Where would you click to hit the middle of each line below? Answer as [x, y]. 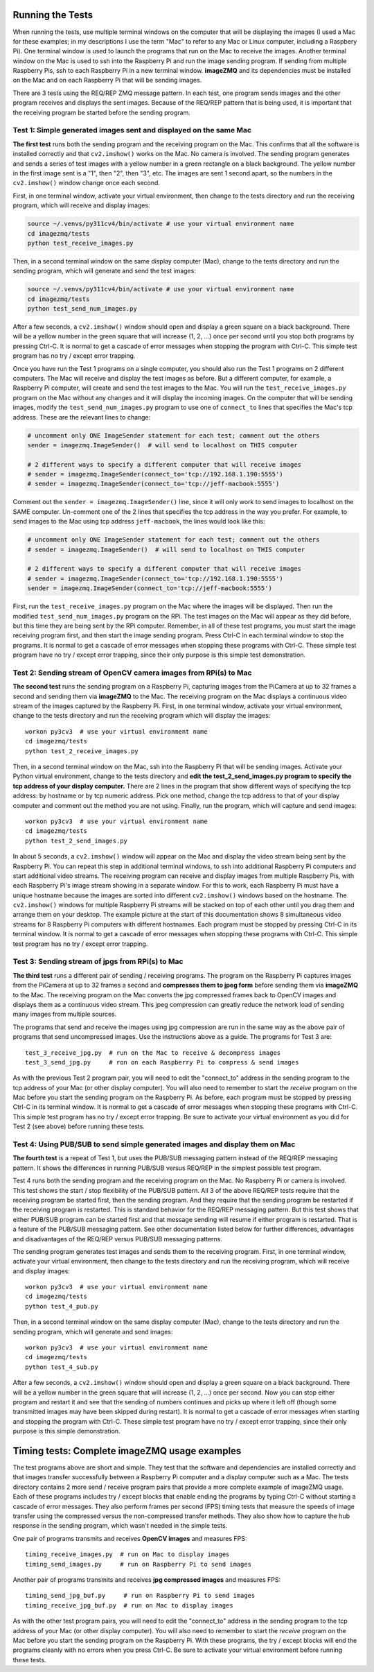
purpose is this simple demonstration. [66, 1431]
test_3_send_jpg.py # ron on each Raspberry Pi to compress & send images [162, 1062]
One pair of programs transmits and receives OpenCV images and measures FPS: [130, 1538]
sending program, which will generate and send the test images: [105, 271]
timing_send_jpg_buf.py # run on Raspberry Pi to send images [140, 1596]
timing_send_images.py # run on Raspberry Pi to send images [139, 1564]
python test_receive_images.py [81, 243]
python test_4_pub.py [62, 1306]
